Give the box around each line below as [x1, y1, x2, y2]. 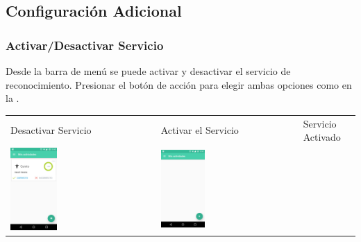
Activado [303, 130, 341, 144]
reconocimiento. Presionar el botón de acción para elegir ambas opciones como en [6, 77, 352, 92]
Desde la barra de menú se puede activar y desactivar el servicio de [6, 64, 291, 78]
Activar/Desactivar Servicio [6, 36, 164, 53]
